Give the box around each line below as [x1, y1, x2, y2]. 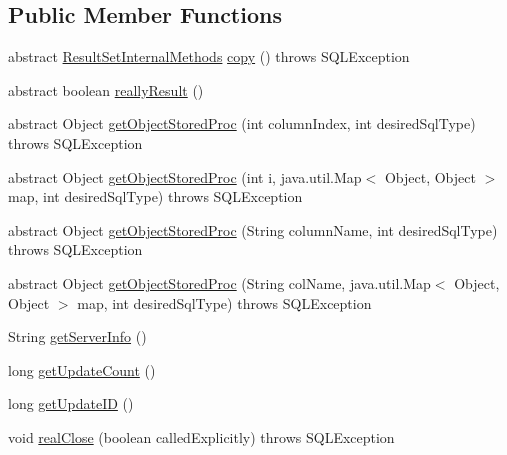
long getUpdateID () [8, 393, 134, 414]
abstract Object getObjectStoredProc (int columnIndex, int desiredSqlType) [8, 113, 476, 134]
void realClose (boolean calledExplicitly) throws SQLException [8, 426, 395, 447]
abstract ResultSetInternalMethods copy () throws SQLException [8, 46, 410, 67]
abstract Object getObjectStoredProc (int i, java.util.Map [8, 166, 362, 187]
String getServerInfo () [8, 326, 147, 347]
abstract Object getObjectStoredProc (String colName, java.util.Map [8, 272, 431, 293]
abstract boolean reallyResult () [8, 79, 204, 100]
